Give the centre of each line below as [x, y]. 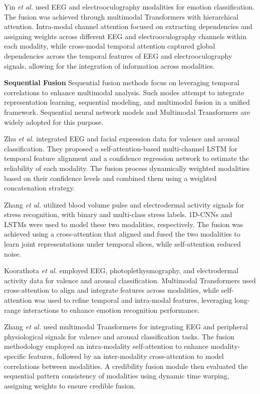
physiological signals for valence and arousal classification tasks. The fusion [119, 336]
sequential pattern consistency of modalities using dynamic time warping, [117, 376]
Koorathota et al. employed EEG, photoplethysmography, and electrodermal [121, 270]
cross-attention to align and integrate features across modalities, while [112, 290]
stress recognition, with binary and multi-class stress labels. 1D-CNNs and [118, 214]
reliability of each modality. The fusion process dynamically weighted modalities [127, 168]
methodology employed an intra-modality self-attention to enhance [106, 346]
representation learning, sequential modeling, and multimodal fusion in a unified [127, 102]
